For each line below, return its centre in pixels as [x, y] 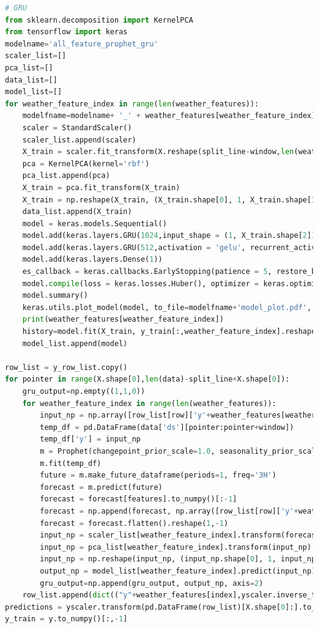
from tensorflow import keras [66, 32]
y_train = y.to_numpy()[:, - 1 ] [66, 619]
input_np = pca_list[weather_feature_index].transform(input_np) [176, 547]
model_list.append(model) [75, 343]
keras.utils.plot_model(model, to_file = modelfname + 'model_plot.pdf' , [167, 307]
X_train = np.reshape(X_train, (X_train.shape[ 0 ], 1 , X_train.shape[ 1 [169, 200]
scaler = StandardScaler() [77, 127]
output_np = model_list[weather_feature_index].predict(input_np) [178, 571]
